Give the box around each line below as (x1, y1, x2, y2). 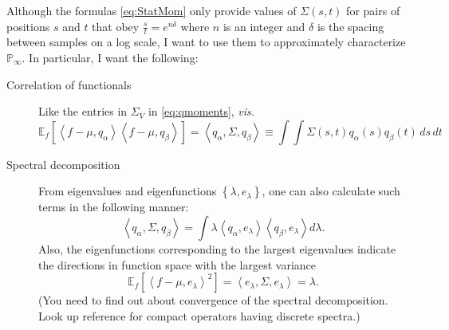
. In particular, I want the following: (22, 49, 199, 66)
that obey (92, 18, 140, 34)
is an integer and (223, 18, 305, 34)
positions (6, 18, 50, 34)
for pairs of (346, 2, 400, 18)
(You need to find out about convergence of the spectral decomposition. (38, 292, 388, 308)
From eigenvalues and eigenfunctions (38, 183, 217, 199)
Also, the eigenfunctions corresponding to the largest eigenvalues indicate (38, 240, 396, 257)
